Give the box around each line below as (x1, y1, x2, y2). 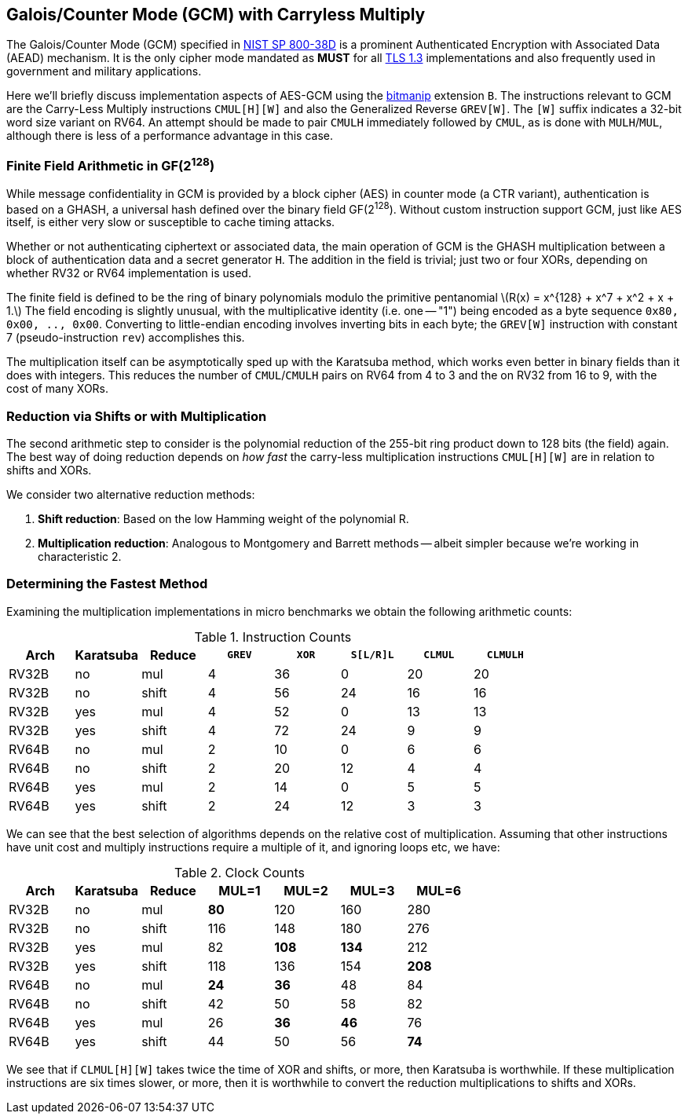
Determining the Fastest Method (6, 576, 208, 592)
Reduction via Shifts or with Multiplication (6, 408, 267, 424)
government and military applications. (6, 64, 202, 79)
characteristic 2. (38, 550, 122, 564)
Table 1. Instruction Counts (194, 628, 352, 645)
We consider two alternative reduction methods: (6, 488, 255, 502)
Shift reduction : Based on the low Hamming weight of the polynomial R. (38, 512, 409, 526)
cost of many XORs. (6, 382, 109, 396)
